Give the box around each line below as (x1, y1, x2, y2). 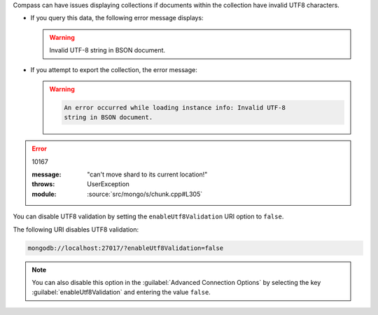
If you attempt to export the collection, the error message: (30, 65, 197, 73)
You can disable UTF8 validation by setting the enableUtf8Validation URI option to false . (13, 212, 284, 220)
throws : (31, 180, 55, 188)
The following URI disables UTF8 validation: (13, 225, 139, 234)
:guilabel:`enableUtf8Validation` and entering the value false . (31, 288, 211, 297)
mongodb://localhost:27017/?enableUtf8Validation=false (27, 244, 224, 252)
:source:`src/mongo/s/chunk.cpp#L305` (87, 190, 203, 198)
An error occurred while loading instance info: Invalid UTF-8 (64, 104, 286, 111)
